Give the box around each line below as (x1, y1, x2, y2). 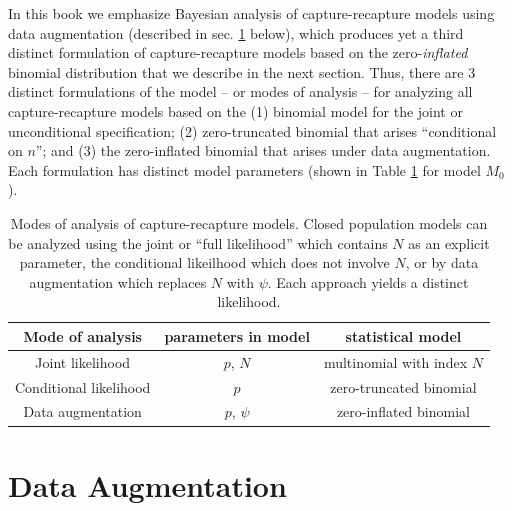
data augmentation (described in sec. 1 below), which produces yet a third (8, 22, 464, 43)
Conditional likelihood (15, 376, 151, 397)
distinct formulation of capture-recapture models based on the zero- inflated (8, 42, 468, 63)
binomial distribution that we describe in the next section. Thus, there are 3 (8, 61, 476, 82)
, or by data (405, 252, 479, 273)
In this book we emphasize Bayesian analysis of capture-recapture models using (8, 3, 495, 23)
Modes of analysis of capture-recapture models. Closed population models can (10, 212, 488, 233)
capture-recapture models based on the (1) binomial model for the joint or (8, 100, 463, 121)
